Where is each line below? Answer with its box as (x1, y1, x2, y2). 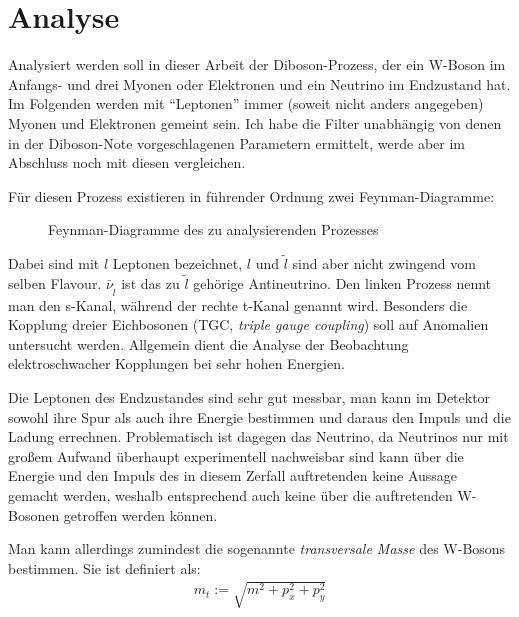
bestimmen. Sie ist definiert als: (8, 557, 201, 578)
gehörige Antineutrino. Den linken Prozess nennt (193, 272, 492, 293)
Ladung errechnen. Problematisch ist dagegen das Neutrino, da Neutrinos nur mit (8, 426, 509, 447)
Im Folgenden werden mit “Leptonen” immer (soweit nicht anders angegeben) (8, 93, 484, 114)
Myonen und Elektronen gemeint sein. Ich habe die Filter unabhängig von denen (8, 112, 502, 133)
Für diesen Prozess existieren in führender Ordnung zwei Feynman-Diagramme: (8, 185, 495, 206)
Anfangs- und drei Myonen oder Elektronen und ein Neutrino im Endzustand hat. (8, 73, 511, 94)
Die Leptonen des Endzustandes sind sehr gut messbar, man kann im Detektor (8, 387, 491, 408)
